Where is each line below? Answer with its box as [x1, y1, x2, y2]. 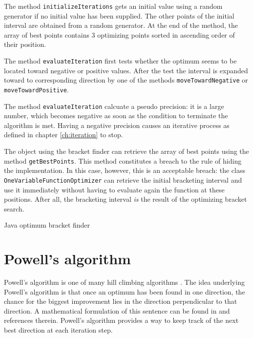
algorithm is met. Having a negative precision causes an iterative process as [4, 120, 230, 130]
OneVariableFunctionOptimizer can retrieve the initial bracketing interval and [4, 174, 242, 185]
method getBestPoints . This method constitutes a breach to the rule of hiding [4, 155, 242, 166]
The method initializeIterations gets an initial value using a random [4, 1, 223, 11]
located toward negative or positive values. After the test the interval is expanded [4, 65, 248, 75]
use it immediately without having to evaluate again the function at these [4, 184, 225, 194]
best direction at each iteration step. [4, 325, 113, 335]
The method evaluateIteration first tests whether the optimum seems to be [4, 56, 237, 66]
